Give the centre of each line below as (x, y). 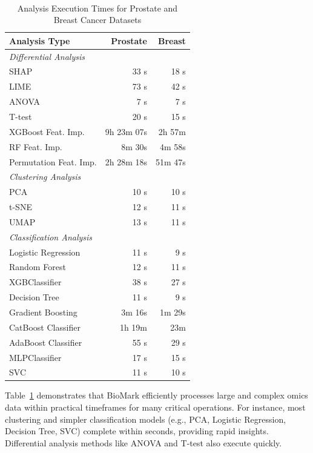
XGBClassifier (35, 282)
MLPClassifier (35, 357)
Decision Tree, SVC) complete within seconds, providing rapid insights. (137, 431)
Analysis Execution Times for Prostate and (97, 8)
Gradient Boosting (43, 312)
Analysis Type (40, 40)
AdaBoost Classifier (46, 342)
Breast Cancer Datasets (97, 20)
